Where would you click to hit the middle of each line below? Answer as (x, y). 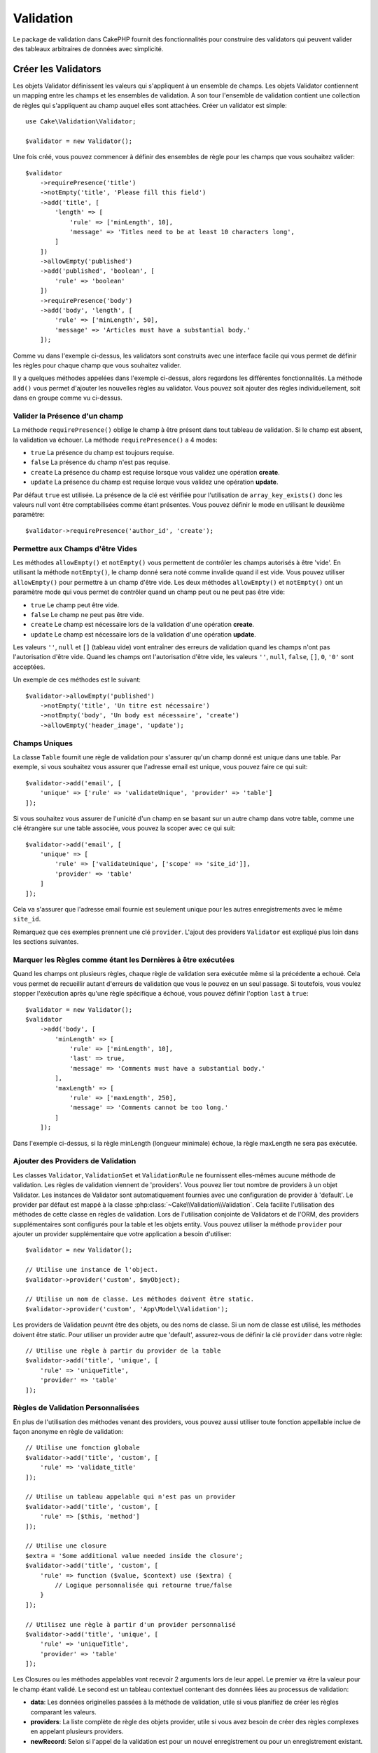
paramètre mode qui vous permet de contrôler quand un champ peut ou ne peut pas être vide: (149, 592)
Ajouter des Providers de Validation (75, 1161)
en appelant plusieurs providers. (77, 1731)
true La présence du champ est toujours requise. (102, 453)
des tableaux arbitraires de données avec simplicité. (88, 48)
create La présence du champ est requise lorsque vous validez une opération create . (155, 472)
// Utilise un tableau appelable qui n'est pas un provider (131, 1497)
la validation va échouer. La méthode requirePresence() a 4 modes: (115, 440)
